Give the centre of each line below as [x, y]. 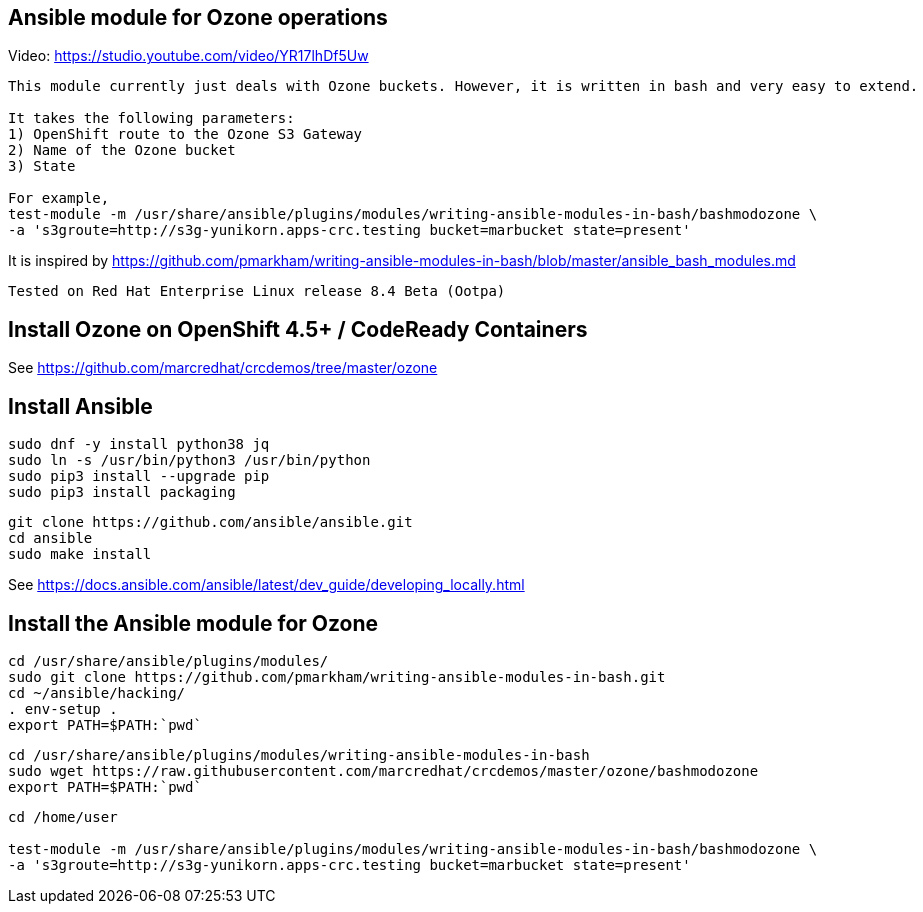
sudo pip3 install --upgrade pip [139, 476]
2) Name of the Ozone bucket [122, 150]
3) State [42, 166]
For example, [59, 198]
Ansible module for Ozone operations [198, 17]
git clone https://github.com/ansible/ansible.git [210, 522]
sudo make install [80, 554]
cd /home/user [63, 816]
